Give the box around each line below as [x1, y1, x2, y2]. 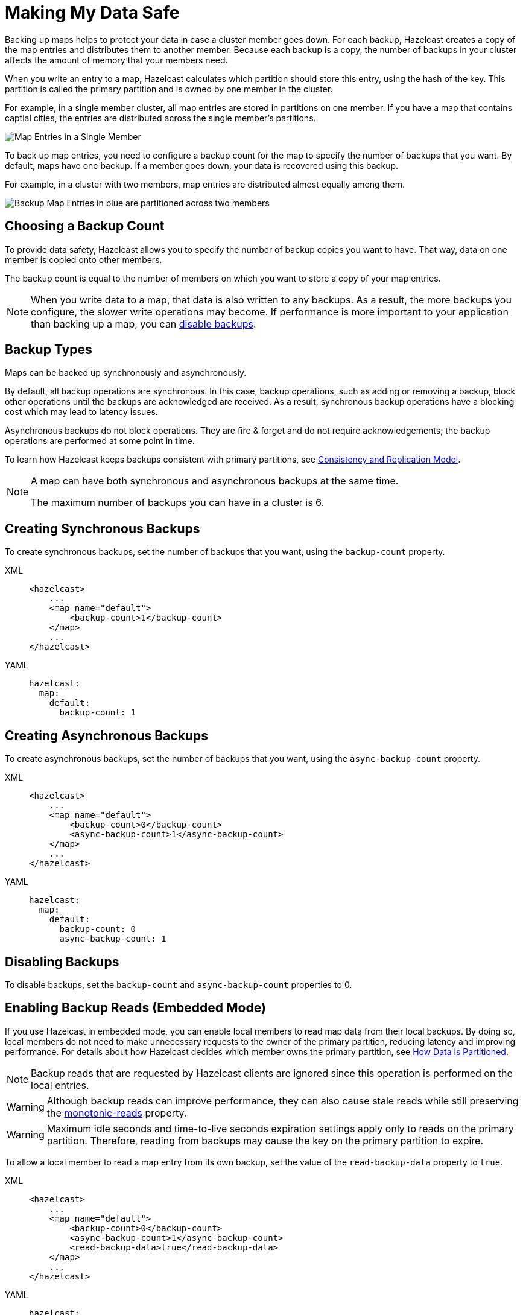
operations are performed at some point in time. [5, 436, 195, 446]
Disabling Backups [5, 954, 119, 969]
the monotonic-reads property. [46, 1106, 187, 1119]
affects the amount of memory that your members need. [5, 54, 228, 65]
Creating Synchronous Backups [5, 521, 200, 536]
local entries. [31, 1079, 89, 1091]
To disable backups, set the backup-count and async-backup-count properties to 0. [5, 979, 352, 990]
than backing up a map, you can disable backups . [31, 317, 256, 330]
